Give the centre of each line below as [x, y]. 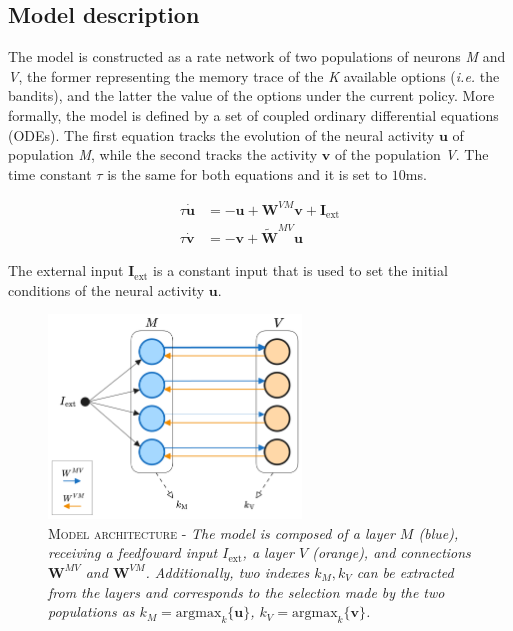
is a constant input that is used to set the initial [300, 270]
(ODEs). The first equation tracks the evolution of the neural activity [221, 134]
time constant [50, 173]
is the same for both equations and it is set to [247, 173]
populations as [91, 611]
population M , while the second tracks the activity [163, 154]
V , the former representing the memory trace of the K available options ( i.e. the [254, 75]
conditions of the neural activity [106, 289]
